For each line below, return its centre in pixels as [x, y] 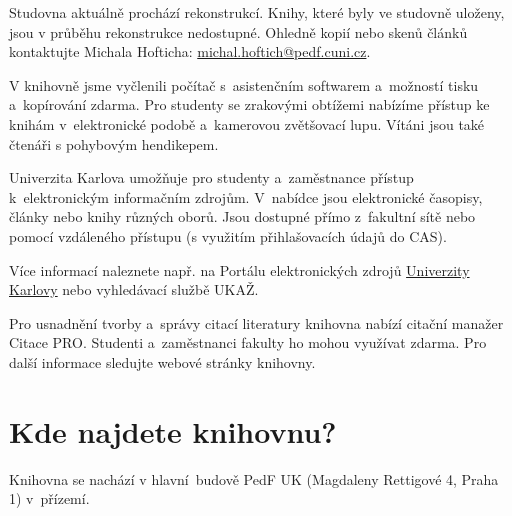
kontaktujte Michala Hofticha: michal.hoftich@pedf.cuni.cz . [190, 51]
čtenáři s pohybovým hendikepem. [114, 143]
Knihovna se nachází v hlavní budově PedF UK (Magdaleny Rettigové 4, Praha [254, 478]
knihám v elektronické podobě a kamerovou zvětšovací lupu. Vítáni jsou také [247, 123]
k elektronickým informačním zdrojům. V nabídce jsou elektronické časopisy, [246, 196]
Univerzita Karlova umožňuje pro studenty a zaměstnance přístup [211, 177]
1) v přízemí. [49, 498]
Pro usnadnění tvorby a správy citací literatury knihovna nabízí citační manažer [256, 322]
